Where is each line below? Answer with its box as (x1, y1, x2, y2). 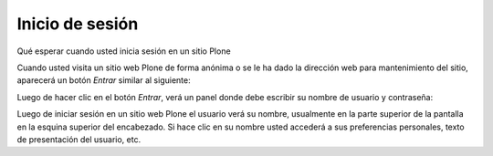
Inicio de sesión (16, 14, 139, 34)
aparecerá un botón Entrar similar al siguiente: (16, 75, 191, 86)
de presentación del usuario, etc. (16, 133, 142, 145)
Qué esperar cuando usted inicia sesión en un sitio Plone (16, 46, 232, 57)
